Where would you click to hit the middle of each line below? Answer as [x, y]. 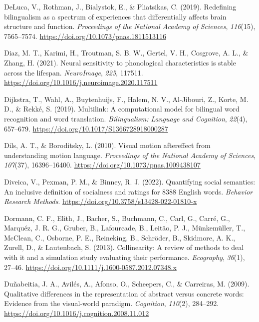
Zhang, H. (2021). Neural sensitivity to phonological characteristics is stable [120, 62]
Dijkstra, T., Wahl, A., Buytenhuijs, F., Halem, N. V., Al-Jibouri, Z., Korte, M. [126, 99]
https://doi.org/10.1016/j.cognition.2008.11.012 [77, 313]
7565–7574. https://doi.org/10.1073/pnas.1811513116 [85, 36]
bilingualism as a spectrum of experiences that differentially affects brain [115, 16]
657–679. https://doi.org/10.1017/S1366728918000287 [86, 128]
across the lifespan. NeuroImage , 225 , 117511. [74, 72]
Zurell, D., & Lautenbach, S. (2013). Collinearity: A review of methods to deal [124, 247]
